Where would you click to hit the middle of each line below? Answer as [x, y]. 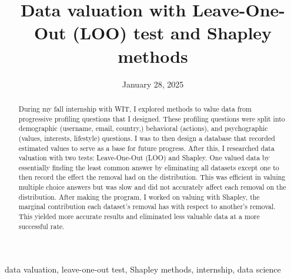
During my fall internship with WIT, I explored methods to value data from [135, 108]
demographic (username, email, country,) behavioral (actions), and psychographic [143, 128]
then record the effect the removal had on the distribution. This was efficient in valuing [152, 177]
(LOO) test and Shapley [172, 33]
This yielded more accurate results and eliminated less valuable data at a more [139, 216]
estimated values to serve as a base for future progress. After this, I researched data [146, 148]
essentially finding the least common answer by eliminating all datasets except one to [149, 167]
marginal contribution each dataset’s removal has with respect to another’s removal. [147, 206]
